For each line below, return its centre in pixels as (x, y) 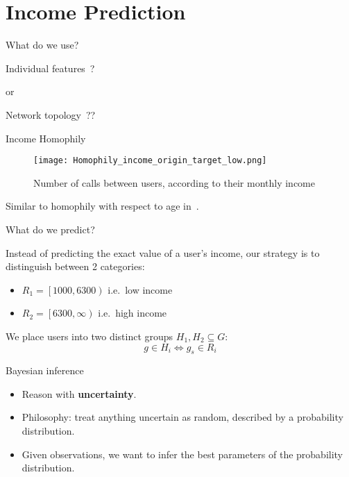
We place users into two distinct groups (90, 336)
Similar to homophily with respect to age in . (102, 206)
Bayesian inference (45, 370)
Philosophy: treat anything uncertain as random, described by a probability (182, 417)
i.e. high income (133, 313)
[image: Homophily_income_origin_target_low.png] (150, 161)
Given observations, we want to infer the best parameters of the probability (182, 454)
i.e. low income (140, 289)
